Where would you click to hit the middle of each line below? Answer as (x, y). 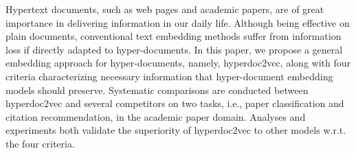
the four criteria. (40, 143)
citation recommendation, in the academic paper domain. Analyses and (156, 116)
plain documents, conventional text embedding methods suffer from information (174, 36)
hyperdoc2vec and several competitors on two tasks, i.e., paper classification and (175, 103)
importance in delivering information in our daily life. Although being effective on (178, 22)
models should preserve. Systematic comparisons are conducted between (157, 90)
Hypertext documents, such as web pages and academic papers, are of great (165, 9)
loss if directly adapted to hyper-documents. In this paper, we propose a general (174, 49)
